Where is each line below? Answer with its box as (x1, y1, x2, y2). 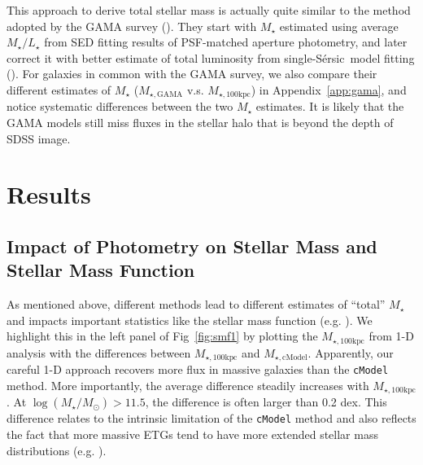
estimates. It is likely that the (255, 98, 404, 115)
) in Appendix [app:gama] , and (251, 81, 407, 98)
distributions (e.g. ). (7, 441, 107, 458)
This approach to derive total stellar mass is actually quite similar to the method (7, 2, 411, 18)
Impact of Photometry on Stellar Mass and (7, 233, 377, 258)
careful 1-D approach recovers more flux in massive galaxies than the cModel (7, 361, 389, 378)
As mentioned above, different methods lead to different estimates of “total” (7, 296, 386, 313)
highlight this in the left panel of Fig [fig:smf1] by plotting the (7, 327, 318, 344)
